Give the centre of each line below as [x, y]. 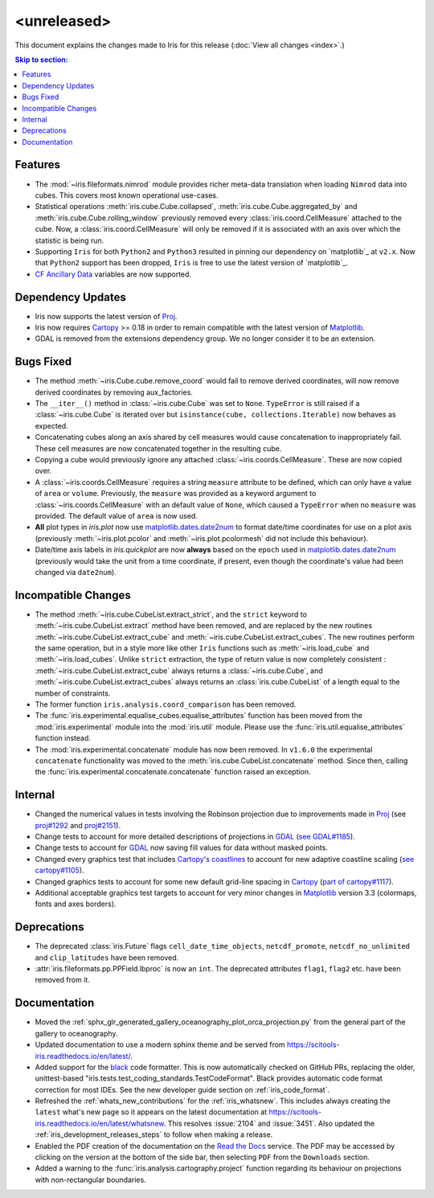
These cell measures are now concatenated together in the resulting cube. [158, 448]
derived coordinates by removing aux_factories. [114, 392]
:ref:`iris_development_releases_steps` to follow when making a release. [154, 1134]
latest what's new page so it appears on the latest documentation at [151, 1112]
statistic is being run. [70, 240]
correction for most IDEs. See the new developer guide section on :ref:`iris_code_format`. [182, 1089]
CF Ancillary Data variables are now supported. [113, 274]
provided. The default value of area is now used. [117, 515]
